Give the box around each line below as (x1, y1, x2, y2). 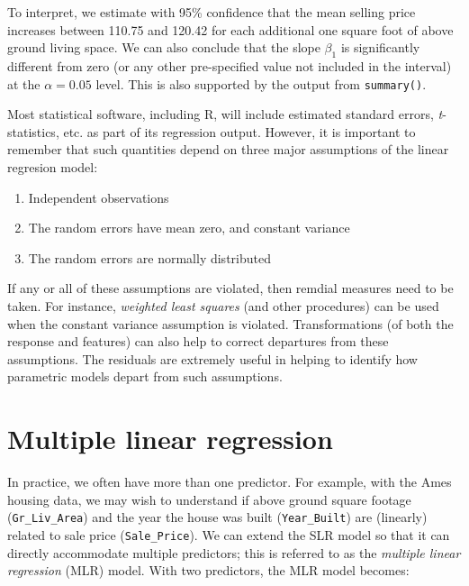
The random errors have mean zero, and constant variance (28, 218, 350, 237)
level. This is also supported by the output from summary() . (95, 74, 427, 93)
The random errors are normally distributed (28, 248, 271, 267)
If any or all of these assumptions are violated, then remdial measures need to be (7, 279, 454, 298)
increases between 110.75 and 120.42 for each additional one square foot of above (7, 20, 454, 39)
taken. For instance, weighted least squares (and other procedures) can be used (7, 296, 439, 315)
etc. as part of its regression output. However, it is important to (63, 122, 416, 141)
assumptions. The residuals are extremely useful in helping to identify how (7, 349, 418, 368)
